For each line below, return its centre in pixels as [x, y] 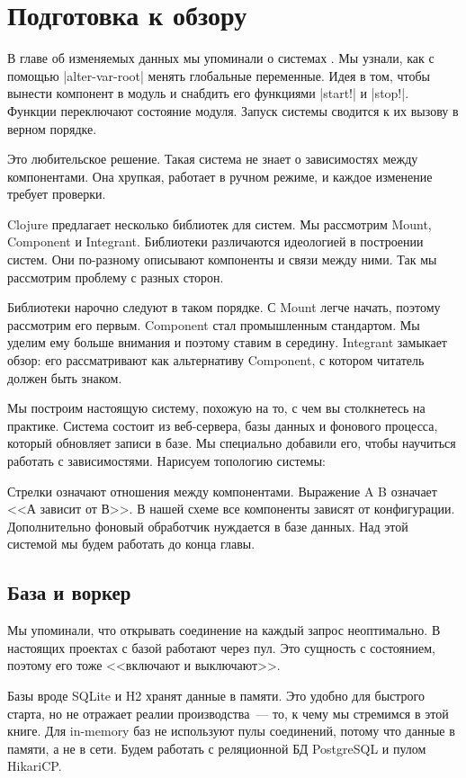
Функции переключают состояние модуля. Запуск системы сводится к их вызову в [233, 110]
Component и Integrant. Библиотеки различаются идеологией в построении [215, 241]
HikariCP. [35, 766]
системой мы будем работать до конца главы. [131, 544]
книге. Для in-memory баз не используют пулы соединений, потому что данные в [231, 731]
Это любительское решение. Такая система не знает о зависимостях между [213, 159]
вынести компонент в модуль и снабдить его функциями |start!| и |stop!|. [208, 93]
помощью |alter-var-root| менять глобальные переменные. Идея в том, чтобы [219, 75]
